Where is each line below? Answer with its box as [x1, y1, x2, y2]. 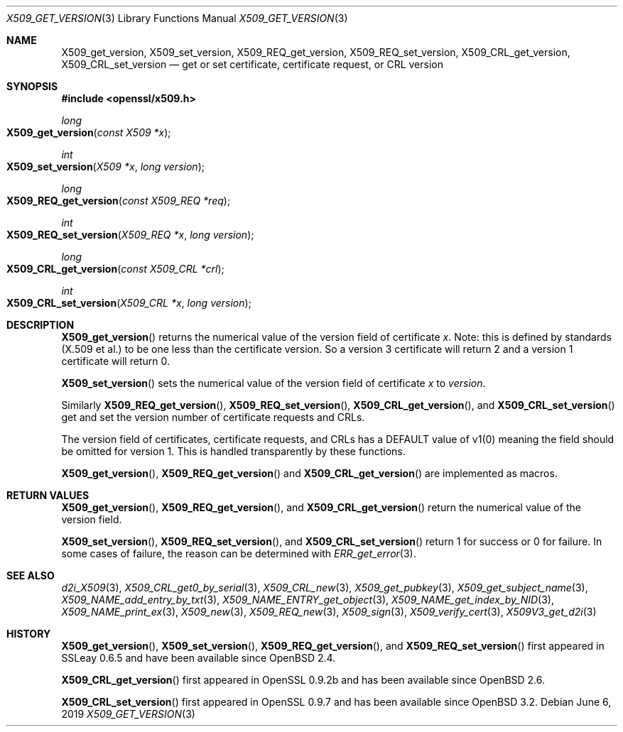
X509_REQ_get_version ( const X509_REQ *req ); [6, 195, 231, 207]
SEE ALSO [6, 569, 55, 581]
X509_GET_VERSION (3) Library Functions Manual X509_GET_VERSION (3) [6, 12, 348, 24]
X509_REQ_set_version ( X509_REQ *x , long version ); [6, 229, 254, 241]
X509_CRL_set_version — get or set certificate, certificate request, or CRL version [61, 58, 444, 70]
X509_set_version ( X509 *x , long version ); [6, 160, 205, 173]
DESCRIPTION [6, 319, 75, 331]
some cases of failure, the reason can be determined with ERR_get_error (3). [61, 547, 416, 559]
